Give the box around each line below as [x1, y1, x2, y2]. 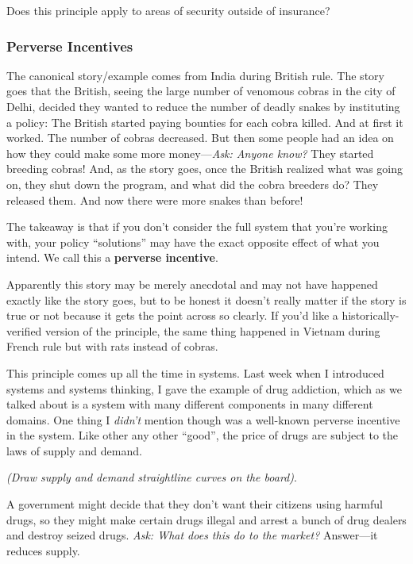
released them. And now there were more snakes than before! [6, 191, 303, 208]
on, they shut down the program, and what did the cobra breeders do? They [6, 175, 379, 192]
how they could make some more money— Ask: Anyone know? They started [6, 144, 374, 161]
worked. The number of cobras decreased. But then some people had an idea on [6, 129, 394, 146]
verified [6, 322, 42, 339]
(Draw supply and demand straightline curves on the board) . [6, 469, 297, 485]
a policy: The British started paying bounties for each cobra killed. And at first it [6, 113, 403, 130]
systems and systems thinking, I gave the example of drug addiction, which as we [6, 380, 402, 397]
